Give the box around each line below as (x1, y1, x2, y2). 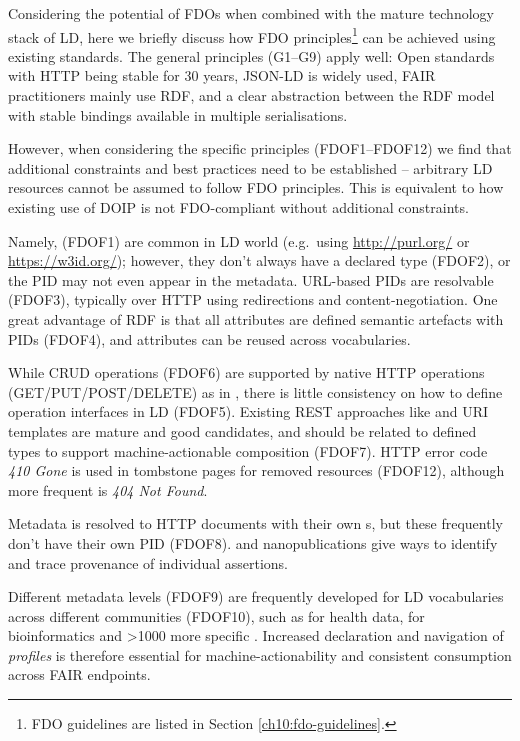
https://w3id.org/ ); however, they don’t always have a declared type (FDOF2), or (8, 250, 511, 271)
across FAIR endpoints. (8, 664, 151, 685)
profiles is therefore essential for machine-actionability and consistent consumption (8, 644, 512, 665)
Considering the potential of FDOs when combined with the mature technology (8, 3, 494, 23)
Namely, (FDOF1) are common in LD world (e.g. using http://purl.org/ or (8, 230, 470, 251)
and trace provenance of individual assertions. (8, 552, 288, 573)
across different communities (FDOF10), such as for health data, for (8, 605, 425, 626)
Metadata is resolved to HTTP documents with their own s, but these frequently (8, 513, 503, 534)
